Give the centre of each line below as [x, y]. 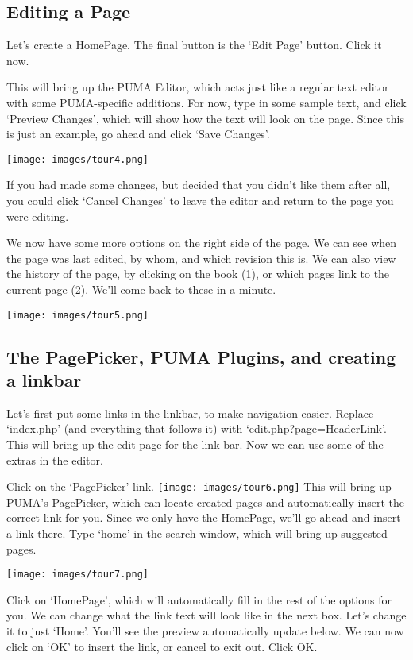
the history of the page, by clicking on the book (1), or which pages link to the [198, 274]
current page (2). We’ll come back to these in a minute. [141, 289]
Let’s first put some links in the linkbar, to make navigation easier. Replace [190, 413]
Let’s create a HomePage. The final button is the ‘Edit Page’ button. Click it [194, 45]
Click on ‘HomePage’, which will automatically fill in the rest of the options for [199, 599]
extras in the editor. [55, 459]
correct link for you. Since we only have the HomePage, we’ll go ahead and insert [204, 517]
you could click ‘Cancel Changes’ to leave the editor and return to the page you [200, 201]
